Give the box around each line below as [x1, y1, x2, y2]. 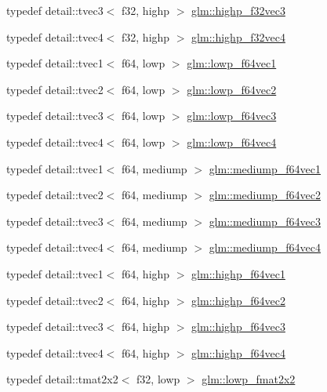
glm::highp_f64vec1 [191, 265, 285, 281]
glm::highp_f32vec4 [191, 28, 285, 45]
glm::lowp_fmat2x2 [202, 371, 296, 387]
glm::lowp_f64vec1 [187, 55, 277, 71]
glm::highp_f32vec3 [191, 2, 285, 18]
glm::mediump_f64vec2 [209, 187, 321, 203]
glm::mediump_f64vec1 [209, 160, 321, 176]
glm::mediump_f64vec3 [209, 212, 321, 229]
